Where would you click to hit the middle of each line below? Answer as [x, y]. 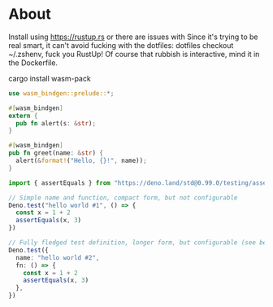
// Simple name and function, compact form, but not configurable [123, 197]
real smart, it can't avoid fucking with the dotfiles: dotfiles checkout [121, 45]
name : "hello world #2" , [58, 257]
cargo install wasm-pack [50, 78]
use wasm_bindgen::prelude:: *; [61, 93]
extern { [23, 116]
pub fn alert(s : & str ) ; [56, 123]
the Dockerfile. [33, 63]
